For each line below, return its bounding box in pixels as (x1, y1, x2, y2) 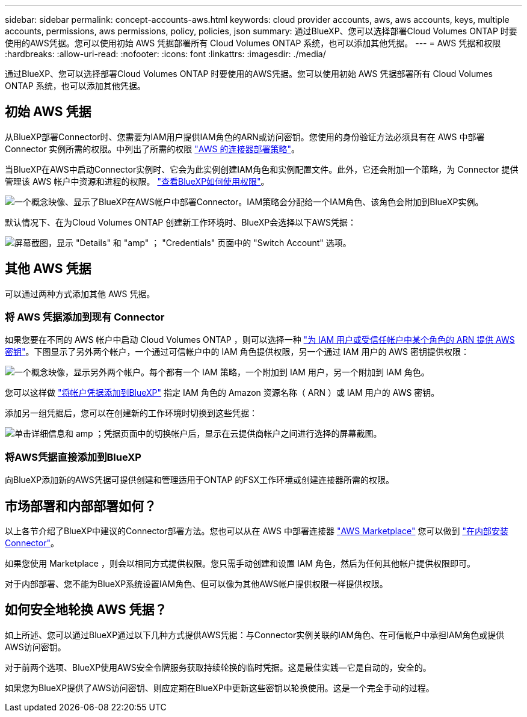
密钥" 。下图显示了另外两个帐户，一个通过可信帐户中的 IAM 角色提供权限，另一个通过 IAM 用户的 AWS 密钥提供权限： (5, 346, 469, 357)
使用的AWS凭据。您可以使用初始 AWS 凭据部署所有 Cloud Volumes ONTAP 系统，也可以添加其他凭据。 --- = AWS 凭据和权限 (5, 38, 501, 48)
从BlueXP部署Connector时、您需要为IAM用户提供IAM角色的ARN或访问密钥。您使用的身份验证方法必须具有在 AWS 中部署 (5, 131, 485, 142)
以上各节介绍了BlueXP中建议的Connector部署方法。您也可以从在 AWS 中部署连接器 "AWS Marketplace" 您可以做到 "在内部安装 (5, 526, 508, 537)
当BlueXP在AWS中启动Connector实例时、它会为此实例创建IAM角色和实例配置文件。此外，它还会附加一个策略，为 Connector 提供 (5, 164, 519, 174)
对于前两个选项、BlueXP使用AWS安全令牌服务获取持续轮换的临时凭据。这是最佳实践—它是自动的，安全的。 (5, 662, 431, 672)
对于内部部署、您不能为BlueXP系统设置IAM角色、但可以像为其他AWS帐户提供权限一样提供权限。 (5, 579, 388, 589)
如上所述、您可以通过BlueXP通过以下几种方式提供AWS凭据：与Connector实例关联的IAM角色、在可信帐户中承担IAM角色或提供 (5, 629, 505, 640)
